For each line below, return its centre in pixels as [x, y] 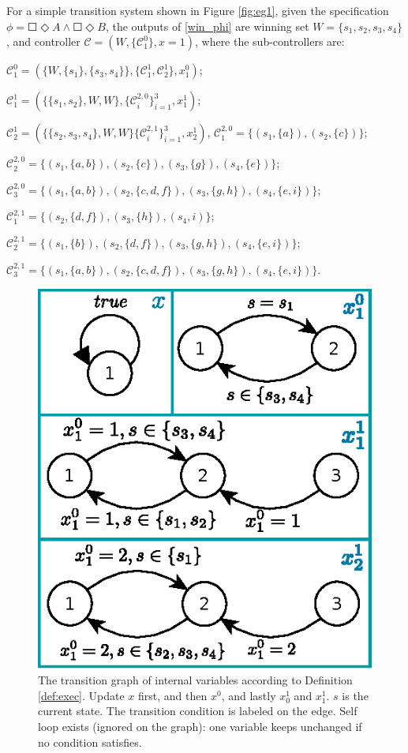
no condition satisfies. [90, 742]
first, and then [173, 695]
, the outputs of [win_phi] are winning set [207, 26]
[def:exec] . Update [81, 695]
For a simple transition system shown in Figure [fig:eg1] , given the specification [198, 10]
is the [355, 695]
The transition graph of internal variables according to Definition [195, 680]
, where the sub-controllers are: [270, 41]
